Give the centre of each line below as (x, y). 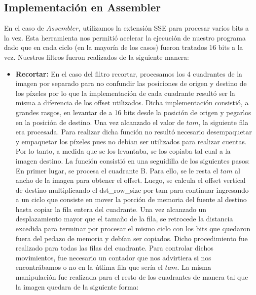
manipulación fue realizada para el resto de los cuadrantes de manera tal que (132, 277)
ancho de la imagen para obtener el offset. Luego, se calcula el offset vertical (130, 180)
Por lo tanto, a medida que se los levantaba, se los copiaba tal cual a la (123, 151)
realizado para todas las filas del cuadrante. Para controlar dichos (114, 248)
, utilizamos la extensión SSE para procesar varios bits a (164, 28)
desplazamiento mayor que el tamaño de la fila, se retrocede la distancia (124, 219)
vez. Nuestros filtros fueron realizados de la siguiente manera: (97, 57)
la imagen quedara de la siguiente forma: (77, 286)
